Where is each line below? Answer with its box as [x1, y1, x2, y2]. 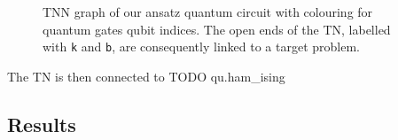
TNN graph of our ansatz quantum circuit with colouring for [43, 3, 373, 20]
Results [7, 110, 76, 137]
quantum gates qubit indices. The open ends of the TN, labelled [43, 19, 391, 38]
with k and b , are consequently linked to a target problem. [43, 37, 360, 56]
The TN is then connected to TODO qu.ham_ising [7, 66, 285, 85]
